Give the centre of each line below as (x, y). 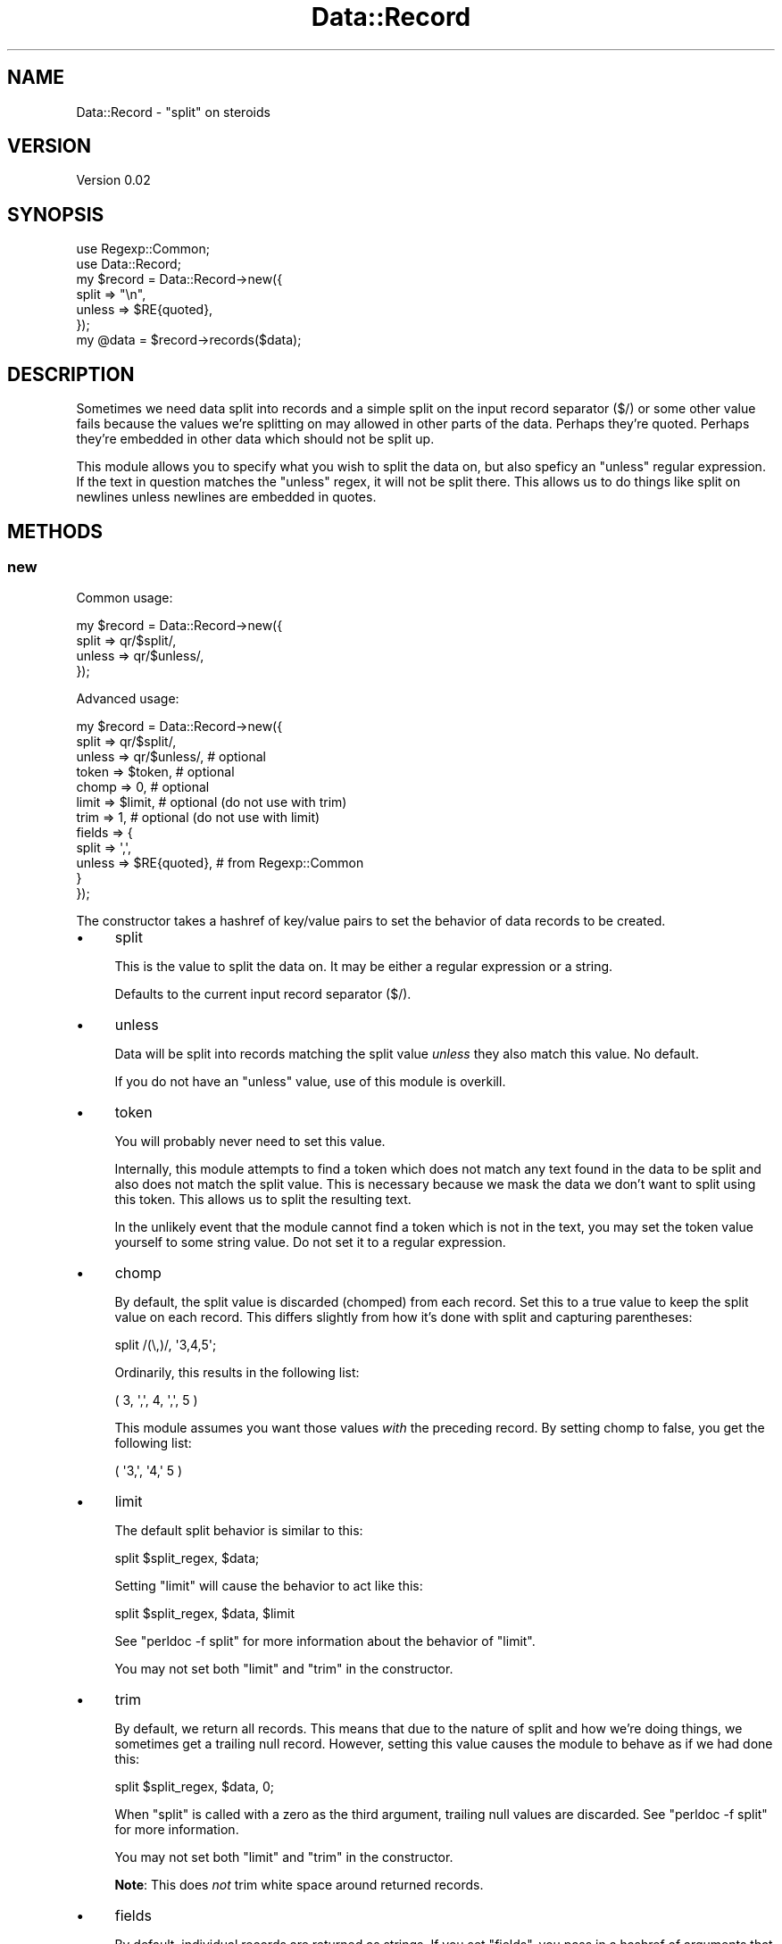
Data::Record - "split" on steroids (173, 112)
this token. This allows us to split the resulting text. (263, 1200)
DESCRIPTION (71, 374)
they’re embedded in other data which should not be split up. (255, 439)
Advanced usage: (128, 699)
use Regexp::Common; (143, 249)
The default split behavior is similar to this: (239, 1531)
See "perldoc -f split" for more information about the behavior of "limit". (325, 1641)
